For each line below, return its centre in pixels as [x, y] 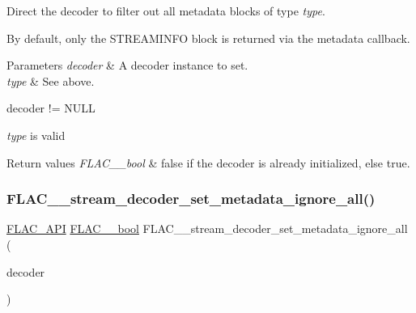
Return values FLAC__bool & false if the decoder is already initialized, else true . [208, 162]
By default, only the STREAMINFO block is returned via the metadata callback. [208, 38]
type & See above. [51, 80]
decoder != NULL [51, 108]
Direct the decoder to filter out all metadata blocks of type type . [166, 11]
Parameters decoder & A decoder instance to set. [127, 65]
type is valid [36, 135]
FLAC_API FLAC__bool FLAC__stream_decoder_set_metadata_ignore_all [207, 228]
